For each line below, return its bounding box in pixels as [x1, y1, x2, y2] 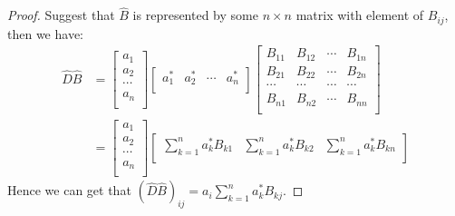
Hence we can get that [7, 181, 131, 200]
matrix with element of [295, 5, 424, 25]
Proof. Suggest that [7, 5, 115, 25]
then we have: [7, 24, 83, 43]
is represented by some [132, 5, 258, 25]
